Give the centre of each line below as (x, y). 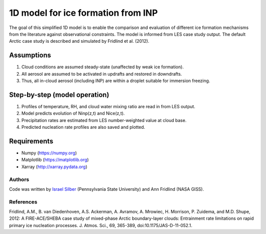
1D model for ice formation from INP (83, 13)
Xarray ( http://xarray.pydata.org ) (54, 167)
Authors (19, 179)
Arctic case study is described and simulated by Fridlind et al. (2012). (79, 41)
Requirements (31, 141)
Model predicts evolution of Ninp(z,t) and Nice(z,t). (73, 114)
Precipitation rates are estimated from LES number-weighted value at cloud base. (104, 120)
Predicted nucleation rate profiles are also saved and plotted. (83, 127)
